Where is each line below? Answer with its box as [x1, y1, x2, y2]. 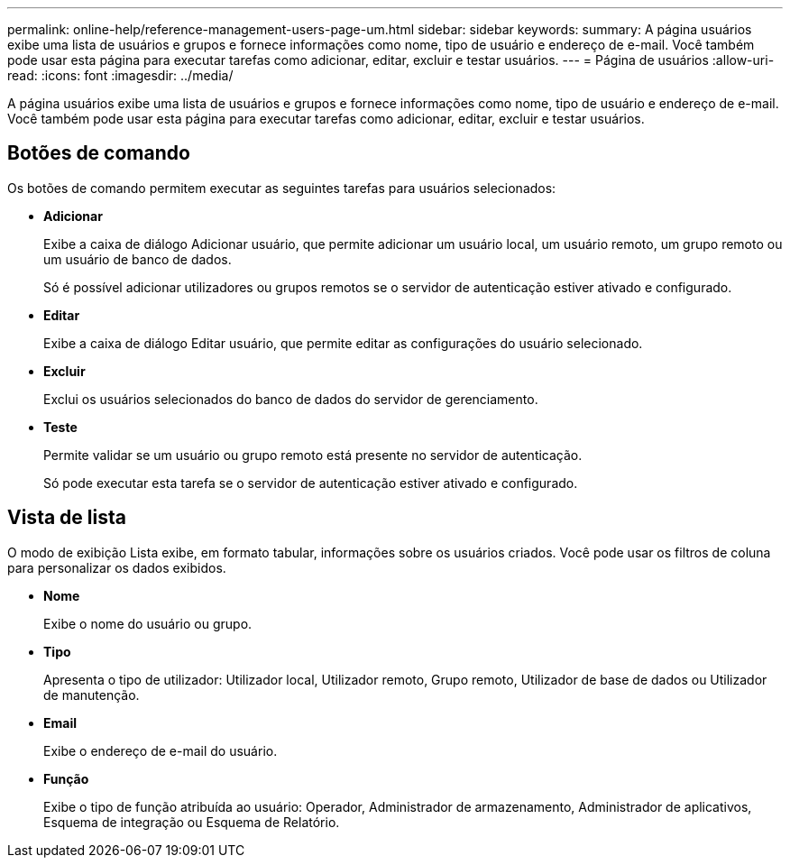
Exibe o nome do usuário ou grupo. [43, 615, 253, 631]
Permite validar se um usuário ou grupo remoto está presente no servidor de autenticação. [43, 446, 583, 463]
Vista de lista [7, 506, 126, 529]
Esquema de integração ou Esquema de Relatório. [43, 814, 340, 830]
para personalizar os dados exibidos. [7, 559, 226, 575]
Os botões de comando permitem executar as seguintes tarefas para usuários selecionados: [7, 179, 556, 196]
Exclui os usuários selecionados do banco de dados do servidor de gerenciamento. [43, 391, 538, 407]
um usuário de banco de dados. [43, 251, 232, 267]
